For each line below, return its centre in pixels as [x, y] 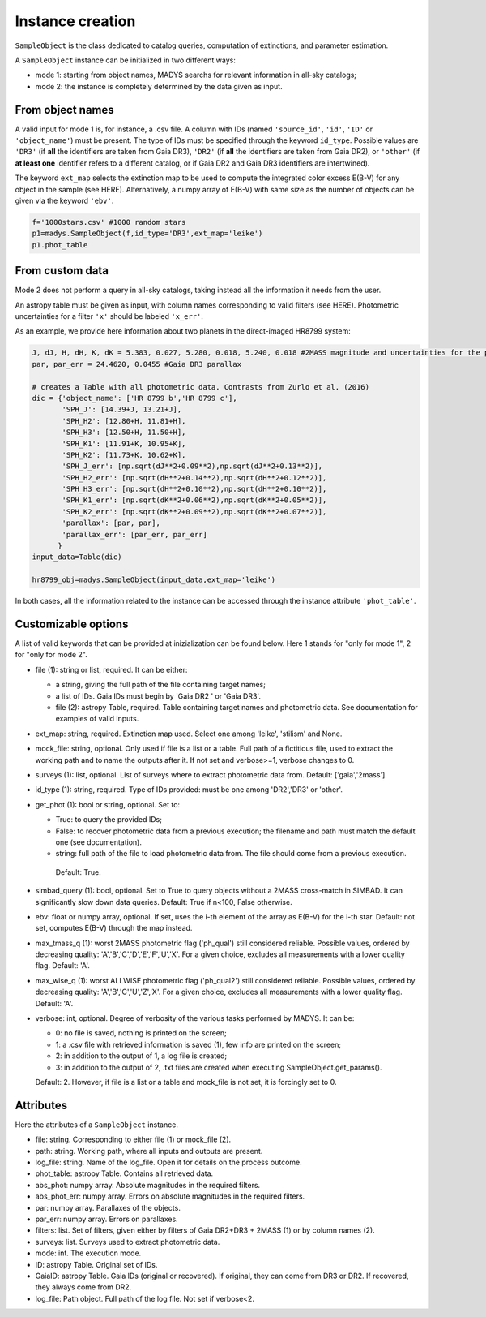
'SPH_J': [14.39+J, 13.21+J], [122, 409]
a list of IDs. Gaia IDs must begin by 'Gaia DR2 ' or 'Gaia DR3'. [158, 696]
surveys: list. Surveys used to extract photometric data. [128, 1242]
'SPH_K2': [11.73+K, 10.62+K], [124, 455]
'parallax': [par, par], [111, 523]
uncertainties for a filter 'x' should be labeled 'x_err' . [109, 316]
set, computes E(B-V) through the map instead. [114, 928]
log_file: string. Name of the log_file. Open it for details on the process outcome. [169, 1162]
